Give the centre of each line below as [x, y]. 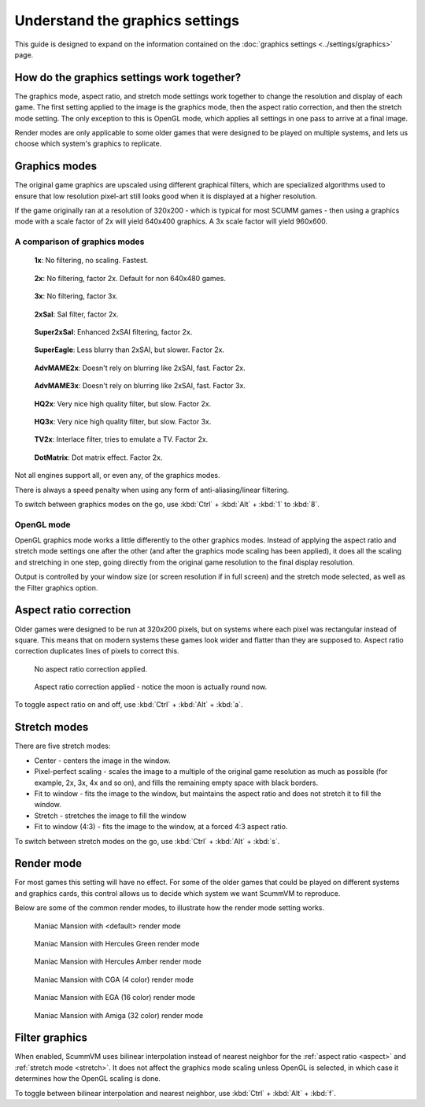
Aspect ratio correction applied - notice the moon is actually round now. [151, 687]
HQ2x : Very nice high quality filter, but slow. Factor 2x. [123, 404]
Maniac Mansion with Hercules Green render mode [117, 943]
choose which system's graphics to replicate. [88, 144]
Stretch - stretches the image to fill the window [110, 816]
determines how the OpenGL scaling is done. [88, 1079]
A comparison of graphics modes [79, 242]
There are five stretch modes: [63, 746]
